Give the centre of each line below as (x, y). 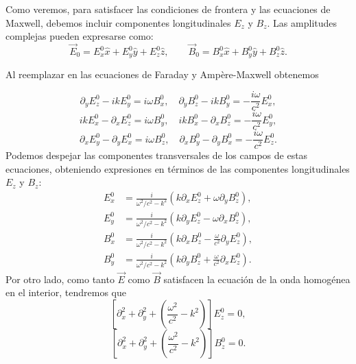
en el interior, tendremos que (66, 292)
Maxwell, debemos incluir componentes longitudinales (118, 22)
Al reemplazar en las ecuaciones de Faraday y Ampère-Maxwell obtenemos (162, 74)
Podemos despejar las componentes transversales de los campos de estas (157, 155)
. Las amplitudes (302, 22)
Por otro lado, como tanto (60, 279)
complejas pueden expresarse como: (80, 36)
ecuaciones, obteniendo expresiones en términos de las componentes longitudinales (178, 168)
